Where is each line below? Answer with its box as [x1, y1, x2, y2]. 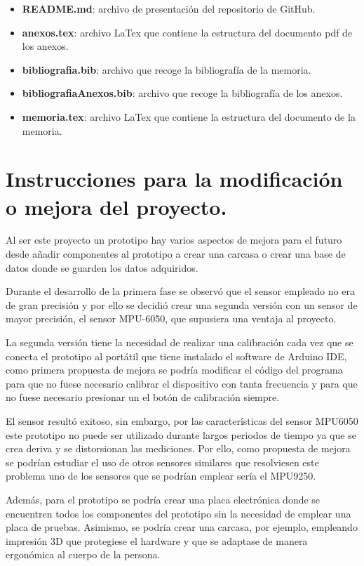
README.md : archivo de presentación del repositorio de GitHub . [22, 1, 316, 15]
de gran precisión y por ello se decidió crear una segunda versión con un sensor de [6, 297, 358, 312]
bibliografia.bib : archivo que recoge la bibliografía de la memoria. [22, 62, 311, 77]
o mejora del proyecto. [6, 192, 227, 221]
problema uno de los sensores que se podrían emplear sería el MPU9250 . [6, 468, 316, 483]
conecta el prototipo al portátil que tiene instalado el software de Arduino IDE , [6, 348, 347, 363]
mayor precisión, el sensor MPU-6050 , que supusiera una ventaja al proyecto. [6, 311, 337, 326]
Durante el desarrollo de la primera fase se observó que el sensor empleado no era [6, 284, 355, 298]
